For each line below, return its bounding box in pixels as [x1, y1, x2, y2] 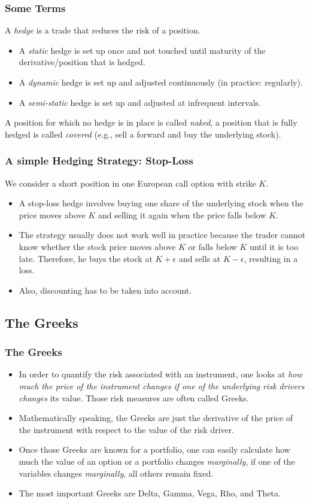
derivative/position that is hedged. [19, 56, 145, 68]
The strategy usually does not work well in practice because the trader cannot [19, 228, 306, 241]
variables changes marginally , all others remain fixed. [19, 467, 214, 479]
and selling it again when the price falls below [98, 208, 266, 221]
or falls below [188, 240, 237, 252]
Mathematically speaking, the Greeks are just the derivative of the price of [19, 411, 293, 424]
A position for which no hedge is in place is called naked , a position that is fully [5, 116, 297, 129]
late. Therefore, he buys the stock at [19, 252, 153, 264]
